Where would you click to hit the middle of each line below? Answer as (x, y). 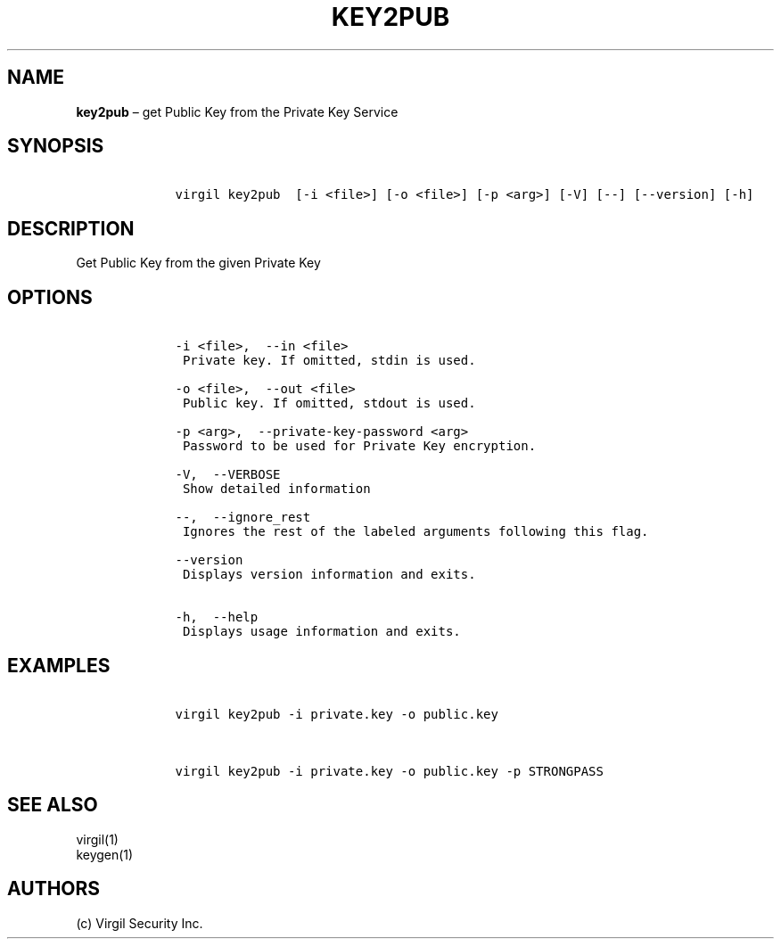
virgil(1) (97, 839)
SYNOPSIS (56, 146)
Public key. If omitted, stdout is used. (329, 403)
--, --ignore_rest (243, 518)
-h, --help (217, 617)
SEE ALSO (53, 805)
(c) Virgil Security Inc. (140, 923)
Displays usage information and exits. (321, 632)
